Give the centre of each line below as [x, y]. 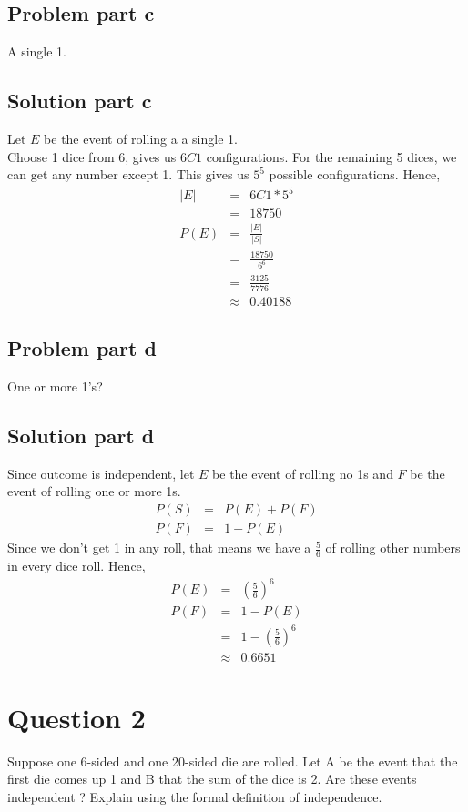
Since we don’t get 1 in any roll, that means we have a [159, 548]
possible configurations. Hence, [355, 174]
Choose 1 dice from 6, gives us [92, 156]
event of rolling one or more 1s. [94, 491]
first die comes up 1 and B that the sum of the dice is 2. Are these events [212, 779]
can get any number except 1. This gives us [128, 174]
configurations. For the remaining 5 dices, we [331, 156]
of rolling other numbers [393, 548]
